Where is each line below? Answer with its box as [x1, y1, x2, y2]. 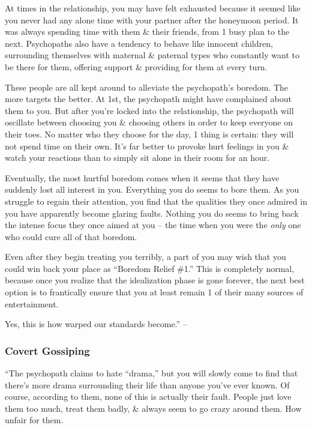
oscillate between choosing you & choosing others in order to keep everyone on [5, 116, 293, 128]
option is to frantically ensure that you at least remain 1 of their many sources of [5, 286, 304, 298]
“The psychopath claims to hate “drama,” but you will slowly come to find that [5, 367, 298, 379]
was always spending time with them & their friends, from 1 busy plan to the [5, 25, 290, 38]
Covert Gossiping [5, 343, 90, 358]
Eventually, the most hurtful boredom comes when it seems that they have [5, 171, 280, 184]
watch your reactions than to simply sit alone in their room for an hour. [5, 151, 270, 164]
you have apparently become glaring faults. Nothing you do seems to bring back [5, 206, 299, 219]
